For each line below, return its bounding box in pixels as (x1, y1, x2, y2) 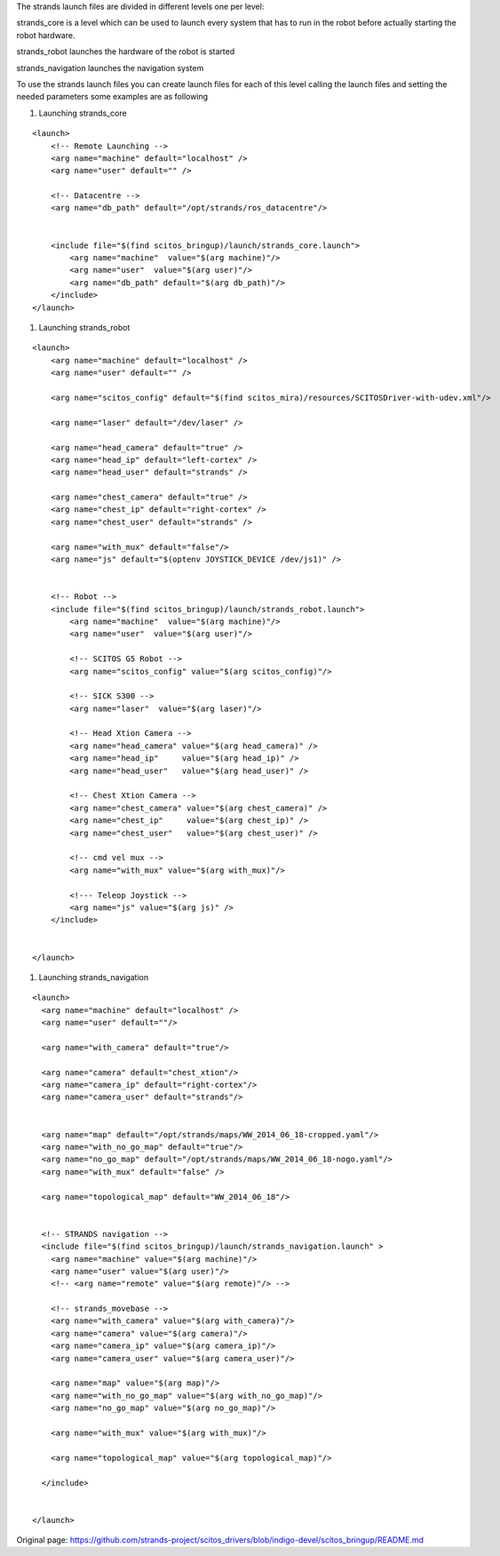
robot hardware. (16, 29, 75, 40)
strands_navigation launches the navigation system (16, 62, 204, 73)
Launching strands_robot (38, 322, 131, 332)
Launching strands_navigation (38, 971, 149, 982)
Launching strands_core (38, 108, 128, 118)
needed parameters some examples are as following (16, 92, 209, 102)
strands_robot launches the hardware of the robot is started (16, 46, 235, 57)
